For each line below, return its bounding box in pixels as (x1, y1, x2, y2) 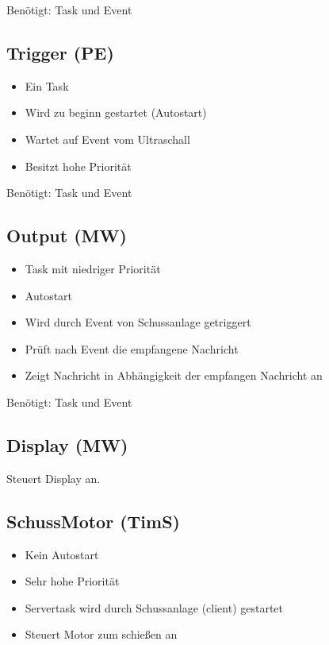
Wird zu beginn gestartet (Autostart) (25, 104, 207, 121)
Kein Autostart (25, 546, 99, 562)
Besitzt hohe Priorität (25, 157, 132, 174)
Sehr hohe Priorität (25, 573, 120, 589)
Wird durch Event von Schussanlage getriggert (25, 314, 251, 330)
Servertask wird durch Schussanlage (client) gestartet (25, 599, 284, 616)
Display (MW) (6, 432, 128, 457)
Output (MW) (6, 223, 127, 248)
